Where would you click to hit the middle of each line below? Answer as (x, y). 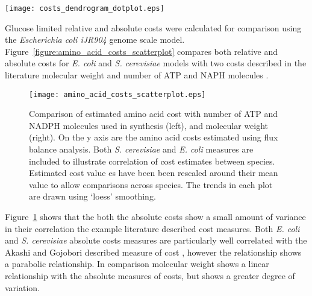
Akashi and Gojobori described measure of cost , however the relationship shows (153, 252)
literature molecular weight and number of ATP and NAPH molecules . (137, 75)
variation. (23, 287)
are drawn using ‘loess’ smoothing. (92, 196)
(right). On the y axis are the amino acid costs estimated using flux (154, 137)
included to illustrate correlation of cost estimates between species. (152, 161)
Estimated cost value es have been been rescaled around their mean (154, 173)
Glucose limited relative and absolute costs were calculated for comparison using (153, 27)
